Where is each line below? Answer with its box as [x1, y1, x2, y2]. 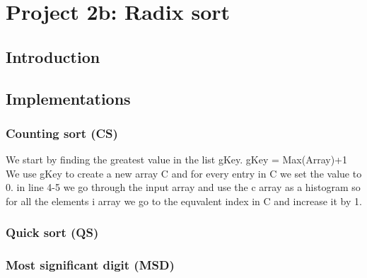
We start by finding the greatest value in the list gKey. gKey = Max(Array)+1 [6, 152, 348, 167]
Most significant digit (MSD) [6, 256, 175, 274]
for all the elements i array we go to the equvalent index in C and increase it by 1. [6, 193, 362, 208]
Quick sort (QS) [6, 224, 99, 241]
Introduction [6, 45, 100, 67]
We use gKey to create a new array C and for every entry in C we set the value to [6, 166, 362, 180]
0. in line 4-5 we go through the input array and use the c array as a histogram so [6, 180, 361, 195]
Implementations [6, 87, 131, 109]
